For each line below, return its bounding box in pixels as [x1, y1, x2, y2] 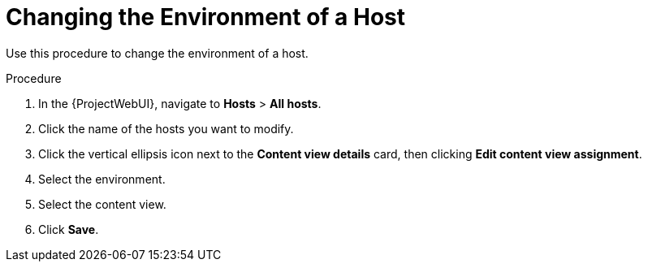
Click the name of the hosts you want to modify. [38, 121, 294, 136]
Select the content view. [38, 197, 166, 211]
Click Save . [38, 222, 99, 236]
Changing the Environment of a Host [6, 3, 405, 31]
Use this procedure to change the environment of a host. [6, 45, 309, 60]
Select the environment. [38, 171, 166, 186]
